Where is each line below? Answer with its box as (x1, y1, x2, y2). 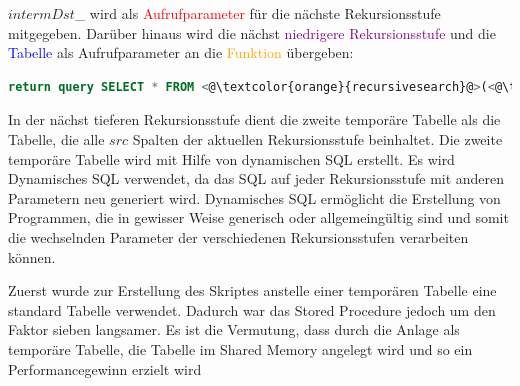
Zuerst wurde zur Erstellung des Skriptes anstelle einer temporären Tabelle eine (8, 280, 497, 301)
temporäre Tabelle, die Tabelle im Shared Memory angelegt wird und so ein (8, 338, 473, 359)
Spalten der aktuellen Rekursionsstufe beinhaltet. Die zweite (132, 128, 503, 149)
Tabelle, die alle (8, 128, 105, 149)
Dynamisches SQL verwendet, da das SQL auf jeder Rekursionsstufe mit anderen (8, 168, 505, 189)
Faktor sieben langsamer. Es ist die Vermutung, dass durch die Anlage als (8, 319, 460, 340)
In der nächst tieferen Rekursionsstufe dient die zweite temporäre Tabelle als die (8, 109, 501, 130)
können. (8, 246, 56, 267)
